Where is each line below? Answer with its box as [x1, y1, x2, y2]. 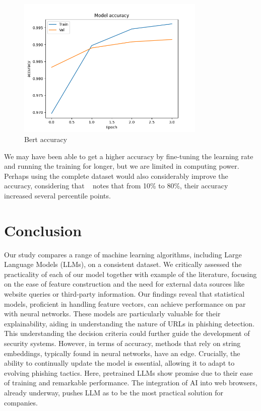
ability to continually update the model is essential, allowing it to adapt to [4, 358, 235, 368]
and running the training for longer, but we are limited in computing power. [4, 161, 239, 171]
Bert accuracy [24, 133, 68, 144]
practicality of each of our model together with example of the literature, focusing [4, 268, 257, 279]
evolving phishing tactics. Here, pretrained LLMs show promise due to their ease [4, 367, 253, 378]
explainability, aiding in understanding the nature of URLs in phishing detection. [4, 318, 255, 328]
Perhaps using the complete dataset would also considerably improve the [4, 170, 228, 181]
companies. [4, 397, 38, 407]
